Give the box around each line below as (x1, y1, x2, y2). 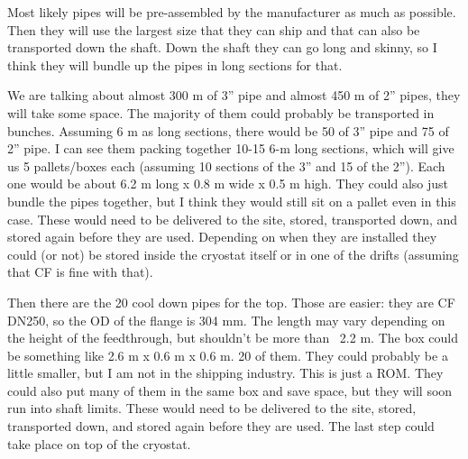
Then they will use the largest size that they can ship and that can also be (7, 20, 420, 39)
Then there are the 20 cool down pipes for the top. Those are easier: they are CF (7, 292, 455, 311)
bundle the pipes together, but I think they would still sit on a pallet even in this (7, 191, 456, 210)
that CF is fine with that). (7, 262, 153, 281)
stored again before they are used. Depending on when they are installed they (7, 227, 437, 246)
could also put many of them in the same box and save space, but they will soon (7, 381, 453, 399)
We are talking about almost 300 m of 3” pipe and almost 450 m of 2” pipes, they (7, 86, 461, 105)
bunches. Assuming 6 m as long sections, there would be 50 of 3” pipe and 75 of (7, 121, 449, 140)
